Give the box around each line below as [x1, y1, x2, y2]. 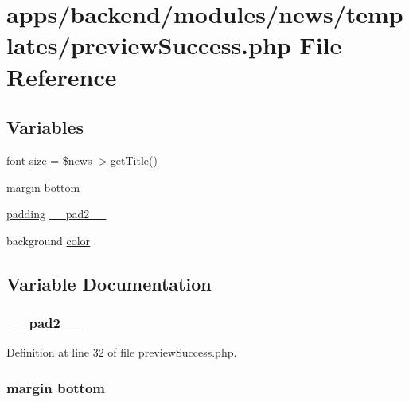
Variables [6, 115, 84, 139]
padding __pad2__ [6, 205, 107, 222]
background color [6, 232, 91, 248]
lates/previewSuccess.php [6, 29, 291, 61]
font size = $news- [6, 151, 96, 168]
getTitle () [110, 151, 158, 168]
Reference [6, 60, 117, 92]
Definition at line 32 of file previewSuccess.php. [6, 344, 237, 361]
